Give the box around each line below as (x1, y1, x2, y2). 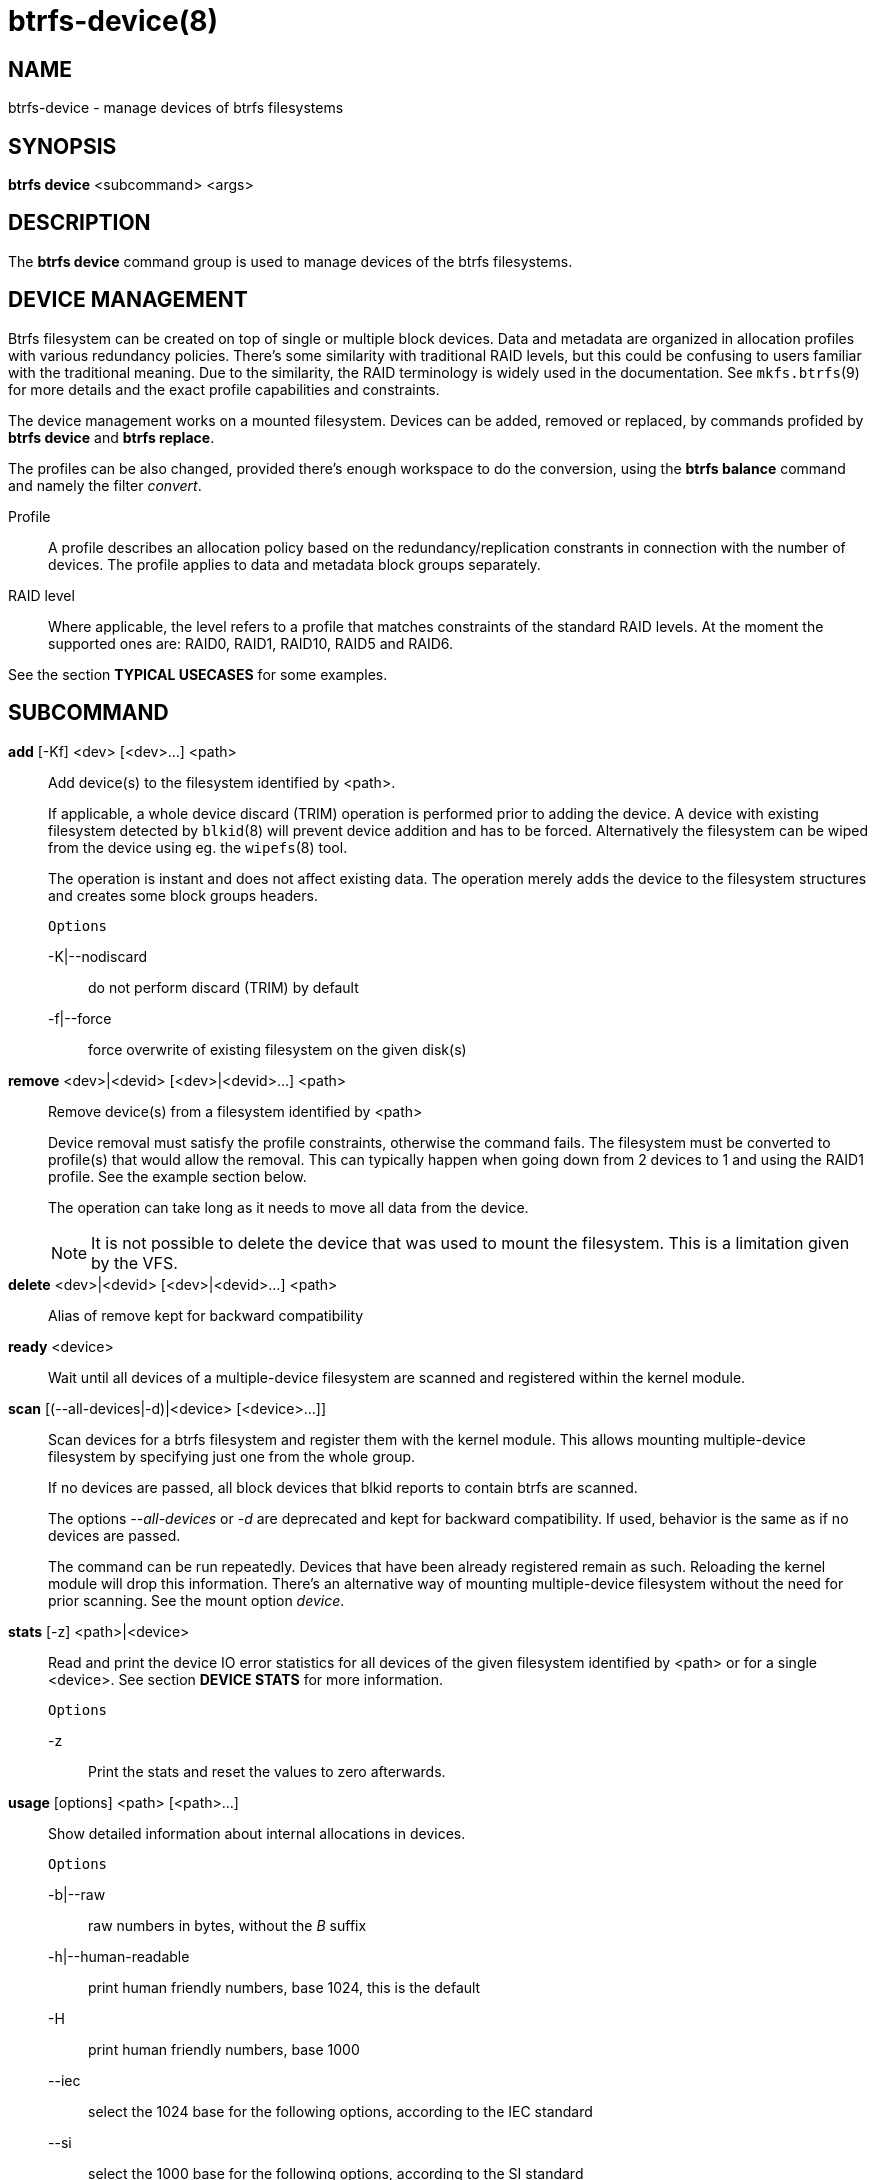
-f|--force (48, 1009, 112, 1027)
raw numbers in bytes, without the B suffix (88, 1916, 367, 1934)
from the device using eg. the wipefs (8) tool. (48, 838, 348, 856)
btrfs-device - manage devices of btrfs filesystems (8, 99, 344, 117)
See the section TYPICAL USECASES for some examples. (8, 665, 388, 683)
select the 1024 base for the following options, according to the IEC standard (88, 2102, 593, 2120)
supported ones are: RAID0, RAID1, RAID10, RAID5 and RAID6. (48, 634, 454, 652)
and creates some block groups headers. (48, 886, 318, 904)
